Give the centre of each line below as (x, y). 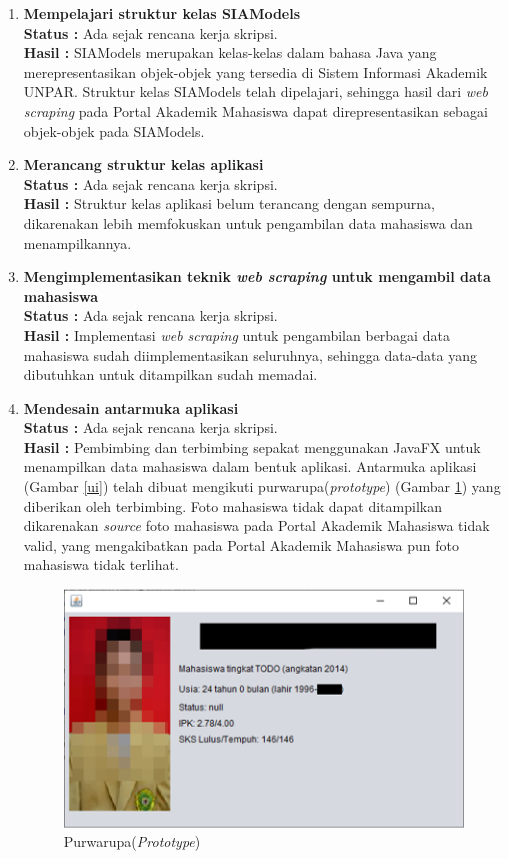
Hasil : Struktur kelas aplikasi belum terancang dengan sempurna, (229, 203)
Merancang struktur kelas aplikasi (143, 164)
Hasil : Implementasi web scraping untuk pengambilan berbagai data (236, 334)
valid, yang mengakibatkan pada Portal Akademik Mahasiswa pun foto (241, 544)
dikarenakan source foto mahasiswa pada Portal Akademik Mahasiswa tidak (256, 525)
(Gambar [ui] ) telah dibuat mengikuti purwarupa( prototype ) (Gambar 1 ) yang (262, 486)
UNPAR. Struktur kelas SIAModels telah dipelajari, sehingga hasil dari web (255, 91)
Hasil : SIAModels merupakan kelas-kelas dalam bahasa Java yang (230, 52)
